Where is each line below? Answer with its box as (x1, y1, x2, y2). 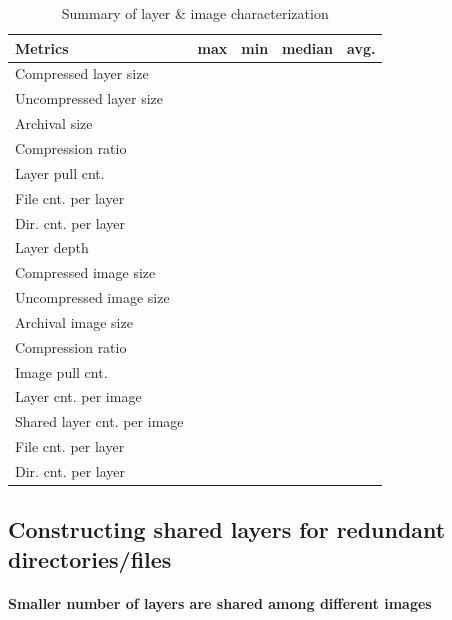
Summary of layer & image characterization (61, 3, 329, 23)
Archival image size (15, 311, 133, 332)
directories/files (8, 543, 172, 574)
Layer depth (15, 237, 89, 258)
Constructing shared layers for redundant (8, 514, 446, 545)
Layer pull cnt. (15, 162, 105, 183)
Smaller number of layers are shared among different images (8, 592, 432, 613)
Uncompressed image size (15, 287, 170, 308)
